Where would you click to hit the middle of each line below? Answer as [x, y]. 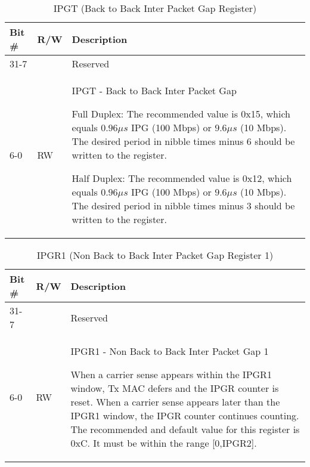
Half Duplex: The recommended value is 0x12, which [182, 178]
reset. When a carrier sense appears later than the [175, 402]
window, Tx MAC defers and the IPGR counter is [175, 388]
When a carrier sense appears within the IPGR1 [171, 374]
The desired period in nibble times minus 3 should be [183, 205]
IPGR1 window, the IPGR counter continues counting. [185, 415]
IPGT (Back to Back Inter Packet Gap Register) [155, 8]
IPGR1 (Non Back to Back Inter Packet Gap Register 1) [155, 255]
